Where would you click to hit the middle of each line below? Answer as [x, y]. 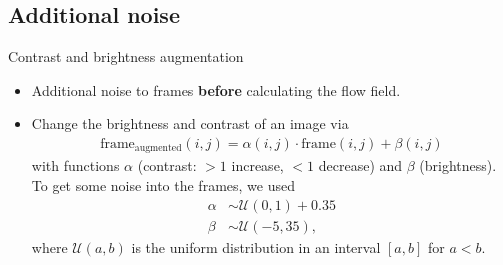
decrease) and [360, 165]
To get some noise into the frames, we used [163, 185]
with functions [75, 165]
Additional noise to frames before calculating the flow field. [216, 89]
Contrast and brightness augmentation [126, 56]
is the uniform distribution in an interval [256, 246]
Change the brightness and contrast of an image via [190, 123]
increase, [257, 165]
